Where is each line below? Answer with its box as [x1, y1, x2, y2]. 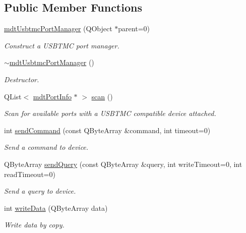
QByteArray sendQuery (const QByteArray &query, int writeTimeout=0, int [4, 158, 242, 169]
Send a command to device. [4, 142, 89, 152]
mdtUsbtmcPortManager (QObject [4, 23, 112, 34]
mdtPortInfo [33, 91, 72, 101]
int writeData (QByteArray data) [4, 202, 108, 213]
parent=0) [118, 23, 150, 34]
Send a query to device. [4, 186, 76, 196]
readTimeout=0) [4, 168, 55, 179]
